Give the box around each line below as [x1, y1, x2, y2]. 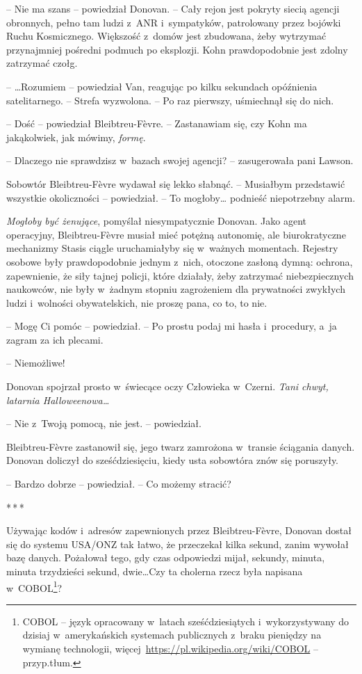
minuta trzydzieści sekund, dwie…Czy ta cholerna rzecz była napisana [6, 564, 303, 578]
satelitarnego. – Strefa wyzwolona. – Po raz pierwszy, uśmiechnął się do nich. [6, 93, 334, 107]
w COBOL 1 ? [6, 578, 63, 595]
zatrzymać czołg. [6, 56, 78, 70]
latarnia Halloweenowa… [6, 392, 110, 407]
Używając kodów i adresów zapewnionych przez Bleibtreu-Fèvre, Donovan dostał [6, 523, 352, 538]
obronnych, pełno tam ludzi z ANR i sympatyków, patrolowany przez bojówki [6, 15, 341, 29]
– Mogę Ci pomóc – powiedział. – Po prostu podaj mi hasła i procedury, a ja [6, 319, 337, 333]
